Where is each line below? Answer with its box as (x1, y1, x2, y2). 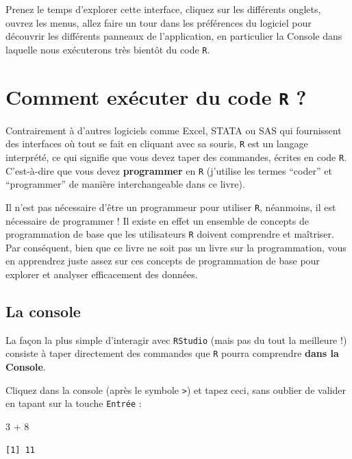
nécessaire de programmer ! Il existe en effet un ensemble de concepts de (5, 213, 309, 227)
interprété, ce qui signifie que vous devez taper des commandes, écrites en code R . (5, 149, 347, 164)
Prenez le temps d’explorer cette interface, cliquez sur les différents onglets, (5, 2, 321, 16)
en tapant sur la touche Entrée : (5, 396, 142, 410)
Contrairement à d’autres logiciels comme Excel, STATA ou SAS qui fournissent (5, 123, 342, 137)
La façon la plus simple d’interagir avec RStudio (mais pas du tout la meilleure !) (5, 332, 347, 347)
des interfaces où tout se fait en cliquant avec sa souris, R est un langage (5, 136, 308, 151)
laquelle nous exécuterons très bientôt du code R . (5, 42, 210, 56)
